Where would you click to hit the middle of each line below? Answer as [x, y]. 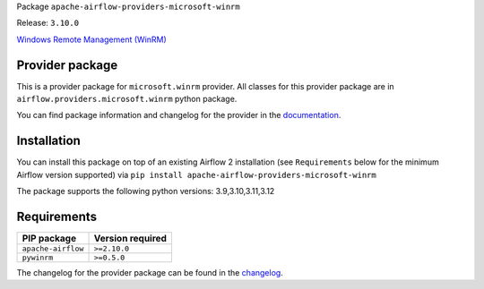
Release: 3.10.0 [48, 23]
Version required [130, 239]
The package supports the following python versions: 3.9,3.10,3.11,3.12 [146, 191]
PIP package [49, 239]
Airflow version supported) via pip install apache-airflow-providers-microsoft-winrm [196, 174]
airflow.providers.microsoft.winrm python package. [127, 99]
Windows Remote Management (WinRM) [92, 39]
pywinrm [38, 258]
